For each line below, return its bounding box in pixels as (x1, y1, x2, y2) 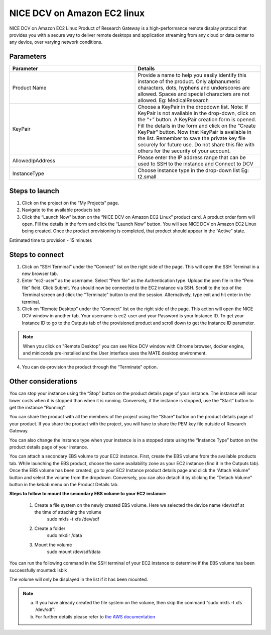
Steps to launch (9, 187, 60, 195)
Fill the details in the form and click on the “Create (138, 122, 256, 129)
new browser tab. (22, 270, 58, 277)
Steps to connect (9, 250, 64, 259)
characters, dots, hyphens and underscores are (138, 84, 250, 92)
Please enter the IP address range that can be (138, 154, 246, 161)
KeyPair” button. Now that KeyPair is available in (138, 129, 252, 136)
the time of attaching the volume (34, 509, 102, 515)
